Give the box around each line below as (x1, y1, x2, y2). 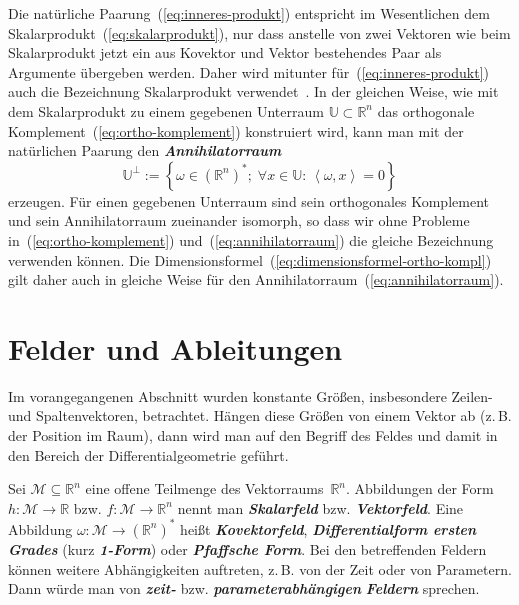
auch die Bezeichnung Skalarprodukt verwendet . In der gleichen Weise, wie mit (8, 81, 499, 102)
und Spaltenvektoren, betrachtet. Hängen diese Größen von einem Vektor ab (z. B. (8, 405, 512, 426)
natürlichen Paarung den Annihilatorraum (8, 140, 282, 161)
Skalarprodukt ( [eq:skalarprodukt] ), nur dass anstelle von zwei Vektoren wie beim (8, 22, 511, 43)
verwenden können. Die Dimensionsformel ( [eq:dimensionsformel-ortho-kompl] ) (8, 249, 492, 270)
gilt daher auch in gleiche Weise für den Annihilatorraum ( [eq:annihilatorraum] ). (8, 269, 504, 290)
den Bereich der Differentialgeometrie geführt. (8, 444, 289, 465)
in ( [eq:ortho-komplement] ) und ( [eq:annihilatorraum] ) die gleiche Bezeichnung (8, 229, 494, 250)
